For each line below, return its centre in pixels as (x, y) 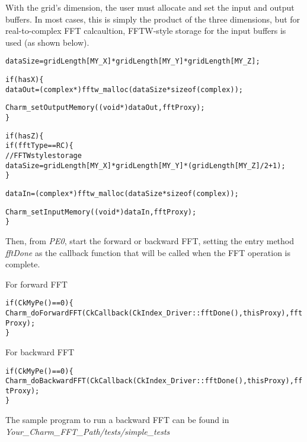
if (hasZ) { (25, 136)
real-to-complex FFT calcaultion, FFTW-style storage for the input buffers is (146, 31)
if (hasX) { (25, 80)
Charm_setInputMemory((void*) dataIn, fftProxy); (101, 212)
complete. (23, 264)
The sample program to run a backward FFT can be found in (117, 420)
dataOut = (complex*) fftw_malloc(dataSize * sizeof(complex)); (124, 89)
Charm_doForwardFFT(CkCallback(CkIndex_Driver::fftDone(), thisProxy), (148, 313)
